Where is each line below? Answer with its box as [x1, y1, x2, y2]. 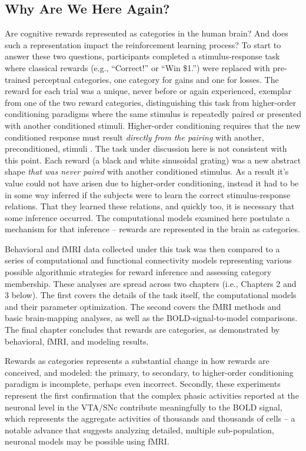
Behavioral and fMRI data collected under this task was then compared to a [5, 242, 280, 255]
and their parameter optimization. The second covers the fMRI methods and [5, 300, 281, 312]
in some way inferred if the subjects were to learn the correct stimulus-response [5, 188, 291, 201]
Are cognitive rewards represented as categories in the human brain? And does [5, 27, 288, 39]
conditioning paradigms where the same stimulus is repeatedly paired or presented [5, 108, 301, 120]
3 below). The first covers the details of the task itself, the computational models [5, 289, 297, 301]
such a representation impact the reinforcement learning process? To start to [5, 38, 281, 51]
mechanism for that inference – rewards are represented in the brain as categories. [5, 223, 300, 235]
